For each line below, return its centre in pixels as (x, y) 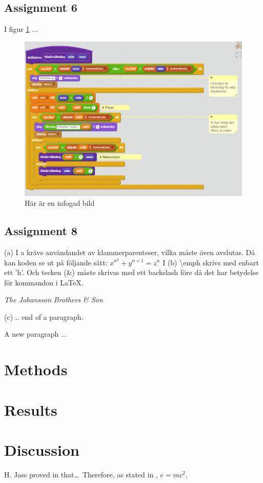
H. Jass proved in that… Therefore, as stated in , (81, 474)
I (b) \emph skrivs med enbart (211, 262)
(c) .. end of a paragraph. (44, 316)
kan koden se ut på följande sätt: (56, 262)
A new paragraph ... (36, 334)
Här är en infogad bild (60, 203)
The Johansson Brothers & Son (54, 300)
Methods (36, 369)
